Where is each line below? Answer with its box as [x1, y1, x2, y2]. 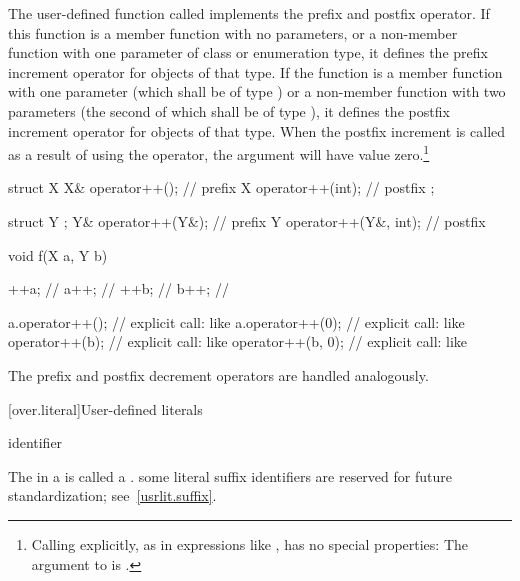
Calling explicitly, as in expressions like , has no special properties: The [31, 533, 469, 554]
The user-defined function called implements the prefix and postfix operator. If [8, 3, 490, 23]
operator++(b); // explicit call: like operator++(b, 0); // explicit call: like [8, 331, 468, 352]
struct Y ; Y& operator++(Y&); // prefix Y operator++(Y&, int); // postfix [8, 211, 486, 231]
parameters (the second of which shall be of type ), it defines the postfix [8, 100, 450, 121]
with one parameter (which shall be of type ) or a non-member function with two [8, 81, 506, 102]
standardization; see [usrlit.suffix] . [8, 485, 217, 506]
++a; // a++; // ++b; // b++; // [8, 278, 229, 299]
